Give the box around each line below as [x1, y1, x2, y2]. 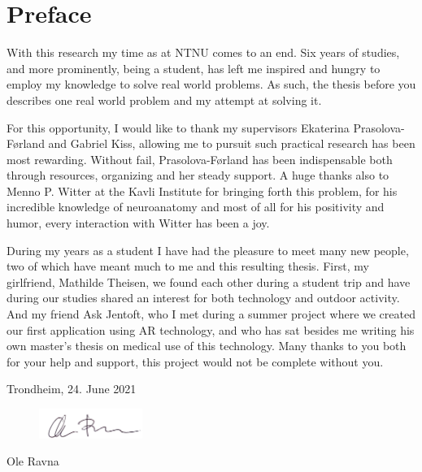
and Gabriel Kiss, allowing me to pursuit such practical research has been [48, 135, 415, 152]
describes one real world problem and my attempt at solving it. [7, 91, 322, 108]
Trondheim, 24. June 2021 [7, 380, 137, 397]
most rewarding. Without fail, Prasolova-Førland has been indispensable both [7, 150, 393, 167]
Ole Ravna [7, 453, 59, 470]
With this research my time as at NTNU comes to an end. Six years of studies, [7, 44, 400, 61]
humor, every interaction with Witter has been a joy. [7, 214, 270, 232]
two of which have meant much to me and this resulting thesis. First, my [7, 258, 369, 275]
